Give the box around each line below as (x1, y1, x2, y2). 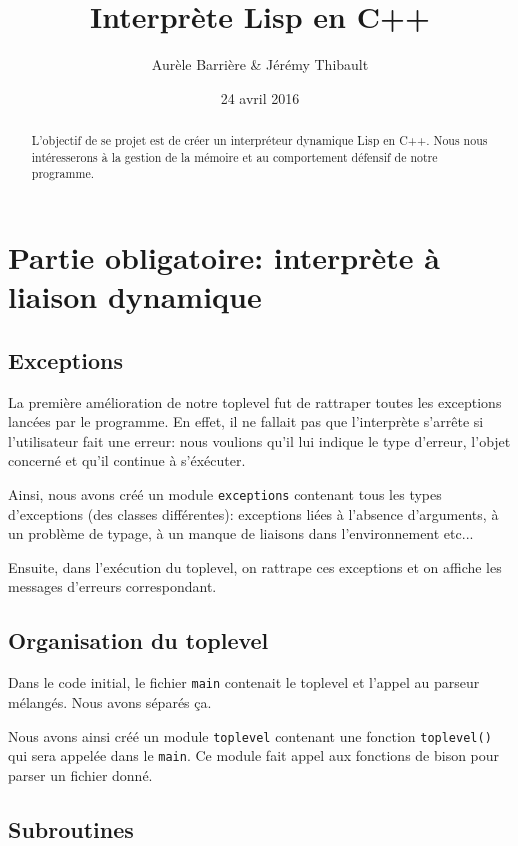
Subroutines (8, 813, 134, 844)
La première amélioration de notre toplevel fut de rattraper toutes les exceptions (8, 391, 502, 412)
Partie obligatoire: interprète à (8, 237, 440, 278)
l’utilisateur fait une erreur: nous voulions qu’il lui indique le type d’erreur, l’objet (8, 430, 511, 451)
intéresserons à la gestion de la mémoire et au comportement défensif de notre (31, 148, 438, 165)
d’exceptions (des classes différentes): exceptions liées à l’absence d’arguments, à (8, 503, 499, 524)
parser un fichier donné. (8, 764, 153, 785)
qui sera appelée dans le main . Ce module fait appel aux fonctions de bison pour (8, 745, 500, 766)
